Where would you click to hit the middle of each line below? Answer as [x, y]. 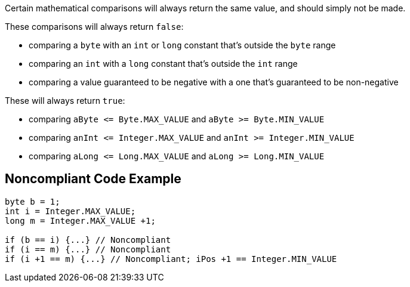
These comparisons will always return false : [94, 27]
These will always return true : [65, 101]
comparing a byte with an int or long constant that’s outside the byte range [182, 45]
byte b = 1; [33, 201]
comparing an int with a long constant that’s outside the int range [163, 64]
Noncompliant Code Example [93, 179]
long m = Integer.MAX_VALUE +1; [80, 220]
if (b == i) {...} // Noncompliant [88, 240]
